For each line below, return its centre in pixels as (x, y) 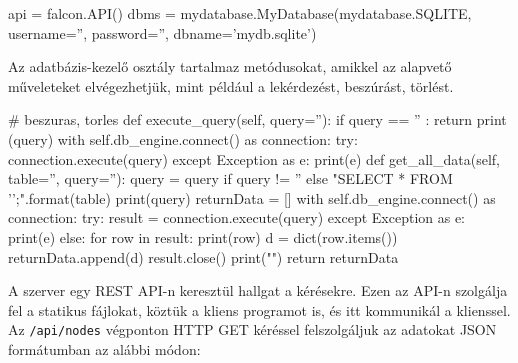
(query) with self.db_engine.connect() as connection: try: (183, 138)
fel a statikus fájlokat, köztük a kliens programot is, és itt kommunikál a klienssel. (259, 309)
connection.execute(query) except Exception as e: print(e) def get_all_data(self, (254, 158)
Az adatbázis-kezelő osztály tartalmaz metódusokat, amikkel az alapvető (230, 66)
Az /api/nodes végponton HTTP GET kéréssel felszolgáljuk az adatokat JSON (252, 329)
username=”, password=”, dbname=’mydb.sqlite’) (162, 32)
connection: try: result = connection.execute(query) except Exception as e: (237, 217)
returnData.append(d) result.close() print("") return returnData (203, 256)
